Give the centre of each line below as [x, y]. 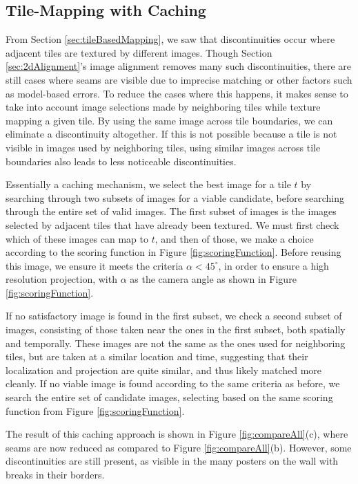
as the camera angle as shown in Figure [213, 279]
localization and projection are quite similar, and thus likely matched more [164, 370]
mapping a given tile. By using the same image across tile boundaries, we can [169, 120]
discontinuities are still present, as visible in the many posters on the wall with [172, 461]
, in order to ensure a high [274, 265]
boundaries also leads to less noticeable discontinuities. [121, 161]
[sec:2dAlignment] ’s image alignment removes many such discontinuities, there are [179, 66]
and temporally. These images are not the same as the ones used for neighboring [176, 343]
